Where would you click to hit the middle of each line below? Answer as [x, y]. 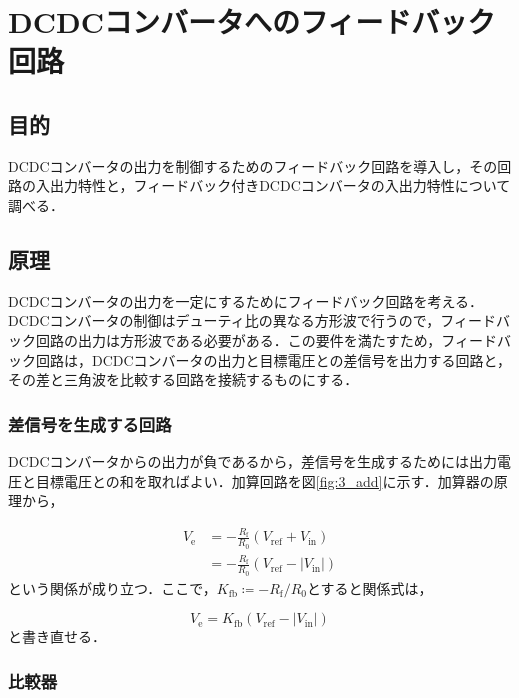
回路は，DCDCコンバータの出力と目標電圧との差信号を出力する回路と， [273, 359]
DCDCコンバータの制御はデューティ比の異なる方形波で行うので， [224, 320]
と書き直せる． [57, 636]
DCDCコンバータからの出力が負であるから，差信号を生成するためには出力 [253, 460]
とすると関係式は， [369, 587]
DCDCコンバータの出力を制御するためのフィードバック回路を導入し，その [253, 165]
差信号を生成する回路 [90, 423]
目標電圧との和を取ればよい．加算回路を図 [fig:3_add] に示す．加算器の [264, 480]
